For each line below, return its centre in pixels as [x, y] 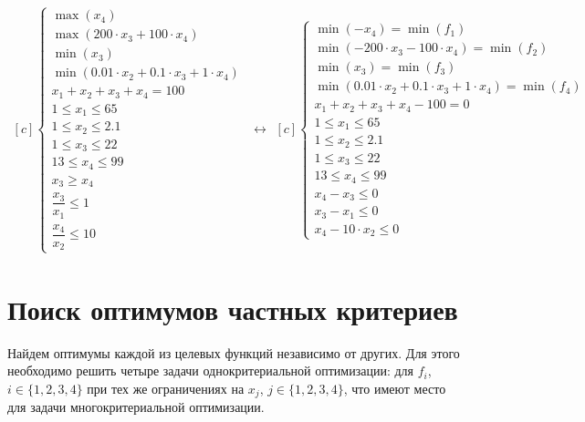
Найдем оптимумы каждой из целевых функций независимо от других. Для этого [234, 352]
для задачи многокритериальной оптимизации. [136, 407]
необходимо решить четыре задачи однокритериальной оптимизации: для [210, 371]
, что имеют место [395, 388]
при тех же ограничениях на [166, 388]
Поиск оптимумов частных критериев [233, 309]
